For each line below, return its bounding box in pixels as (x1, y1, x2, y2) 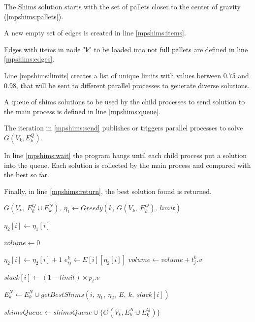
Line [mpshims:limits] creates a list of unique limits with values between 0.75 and (4, 70, 249, 80)
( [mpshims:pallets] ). (4, 11, 64, 21)
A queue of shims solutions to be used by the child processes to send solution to (4, 97, 245, 107)
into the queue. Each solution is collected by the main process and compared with (4, 160, 251, 170)
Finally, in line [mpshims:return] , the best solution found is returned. (4, 186, 212, 196)
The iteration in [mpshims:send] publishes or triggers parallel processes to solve (4, 123, 243, 133)
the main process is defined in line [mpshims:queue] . (4, 106, 160, 116)
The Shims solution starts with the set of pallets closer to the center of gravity (4, 1, 241, 11)
